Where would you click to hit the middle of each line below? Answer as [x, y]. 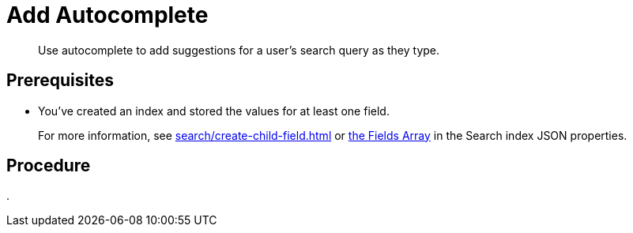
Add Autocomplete [107, 15]
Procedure [49, 166]
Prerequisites [60, 81]
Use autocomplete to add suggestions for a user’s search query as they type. [239, 50]
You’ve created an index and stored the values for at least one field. [214, 111]
